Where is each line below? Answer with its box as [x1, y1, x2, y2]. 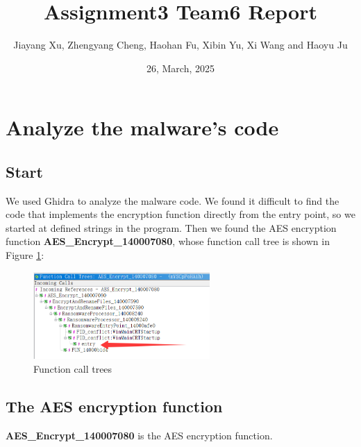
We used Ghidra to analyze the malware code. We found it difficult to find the [6, 193, 339, 208]
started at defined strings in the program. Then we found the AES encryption [6, 220, 337, 235]
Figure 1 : [6, 248, 44, 262]
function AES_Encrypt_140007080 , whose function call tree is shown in [6, 234, 330, 248]
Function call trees [33, 361, 112, 376]
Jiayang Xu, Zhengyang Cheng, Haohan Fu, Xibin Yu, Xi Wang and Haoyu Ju [13, 37, 348, 52]
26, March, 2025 [146, 60, 215, 75]
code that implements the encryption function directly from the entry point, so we [6, 207, 355, 221]
